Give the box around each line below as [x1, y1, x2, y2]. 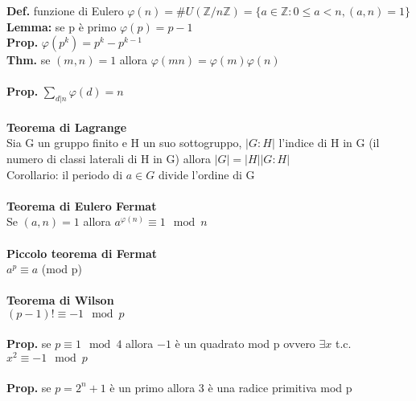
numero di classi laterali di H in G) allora [6, 149, 211, 166]
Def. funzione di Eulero [6, 2, 124, 18]
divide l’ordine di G [158, 166, 255, 182]
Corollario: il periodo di [6, 166, 123, 182]
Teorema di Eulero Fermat [6, 197, 157, 214]
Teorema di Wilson [6, 292, 114, 309]
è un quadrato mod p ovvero [175, 335, 315, 352]
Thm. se [6, 51, 51, 68]
